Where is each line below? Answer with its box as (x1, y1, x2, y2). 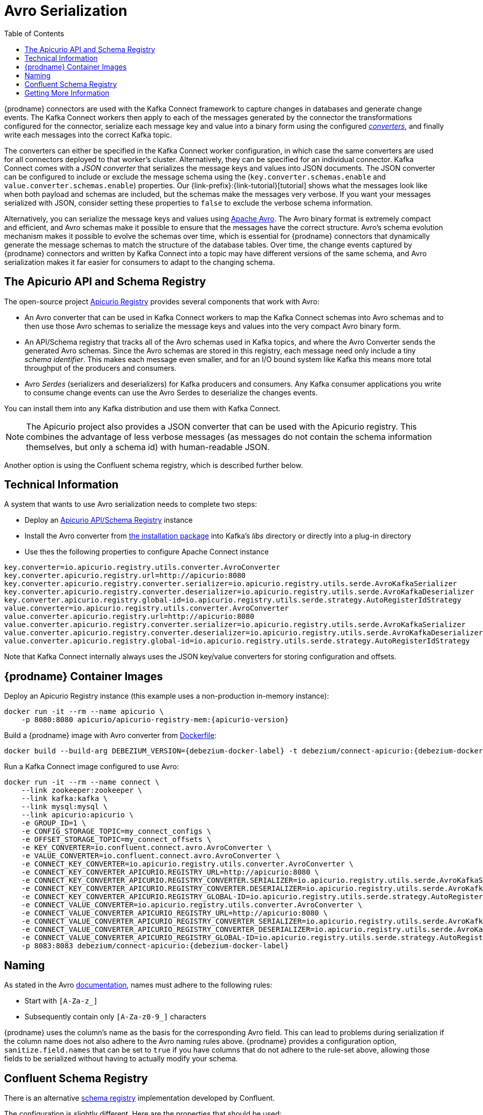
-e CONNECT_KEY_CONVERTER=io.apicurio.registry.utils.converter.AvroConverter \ (21, 860, 354, 868)
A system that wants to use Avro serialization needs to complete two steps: (4, 500, 257, 509)
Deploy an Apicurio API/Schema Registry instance (25, 516, 193, 525)
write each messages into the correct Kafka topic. (4, 130, 172, 139)
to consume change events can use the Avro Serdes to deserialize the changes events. (25, 388, 318, 397)
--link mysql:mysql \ (21, 802, 108, 811)
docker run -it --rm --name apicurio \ (4, 707, 164, 716)
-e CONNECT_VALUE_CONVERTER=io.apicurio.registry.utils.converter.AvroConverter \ (21, 901, 362, 909)
